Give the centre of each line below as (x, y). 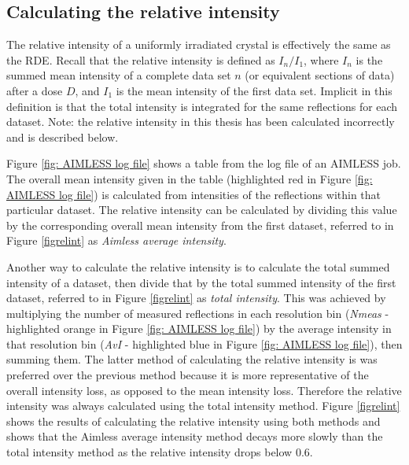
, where (321, 59)
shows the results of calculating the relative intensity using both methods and (193, 421)
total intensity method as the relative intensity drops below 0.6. (160, 452)
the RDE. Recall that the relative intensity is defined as (141, 59)
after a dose (35, 90)
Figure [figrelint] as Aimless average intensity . (116, 240)
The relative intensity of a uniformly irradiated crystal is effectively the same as (199, 44)
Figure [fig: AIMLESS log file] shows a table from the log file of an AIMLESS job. (204, 163)
